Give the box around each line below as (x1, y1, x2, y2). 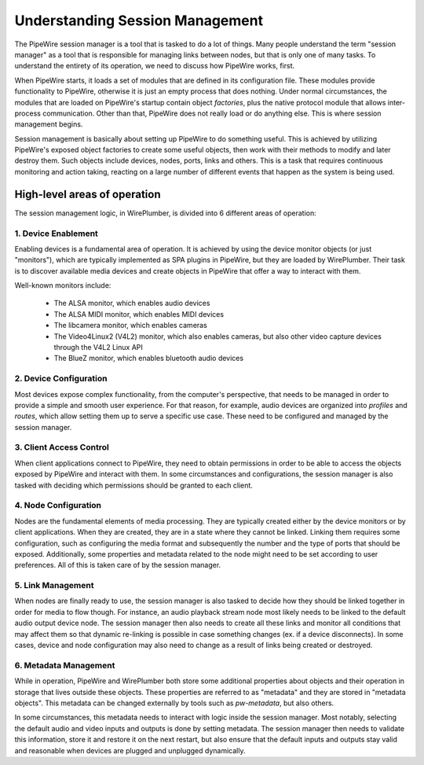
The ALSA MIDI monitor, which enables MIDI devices (53, 309, 224, 318)
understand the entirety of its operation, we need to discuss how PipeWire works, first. (14, 61, 295, 71)
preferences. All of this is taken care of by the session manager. (14, 561, 221, 570)
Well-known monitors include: (14, 281, 111, 290)
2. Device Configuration (14, 373, 108, 384)
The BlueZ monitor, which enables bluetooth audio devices (53, 354, 243, 363)
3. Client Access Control (14, 442, 109, 453)
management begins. (14, 120, 83, 129)
